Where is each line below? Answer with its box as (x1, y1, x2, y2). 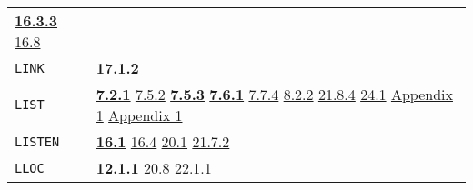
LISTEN (15, 134, 60, 149)
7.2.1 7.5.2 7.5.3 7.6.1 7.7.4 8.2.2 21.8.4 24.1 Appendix (96, 84, 453, 105)
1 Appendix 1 (96, 105, 183, 125)
